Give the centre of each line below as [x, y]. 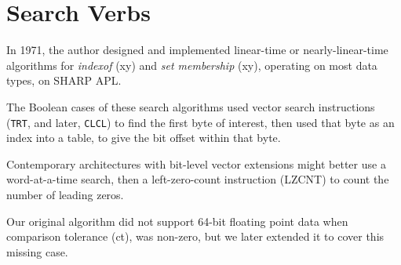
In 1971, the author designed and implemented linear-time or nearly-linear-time [197, 50]
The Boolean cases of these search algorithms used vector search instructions [191, 106]
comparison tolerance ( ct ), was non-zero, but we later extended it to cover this [195, 236]
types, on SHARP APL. [64, 80]
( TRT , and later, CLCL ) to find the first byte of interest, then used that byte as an [200, 122]
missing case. [37, 251]
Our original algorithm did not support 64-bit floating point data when [177, 221]
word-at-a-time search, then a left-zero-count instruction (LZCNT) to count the [198, 179]
